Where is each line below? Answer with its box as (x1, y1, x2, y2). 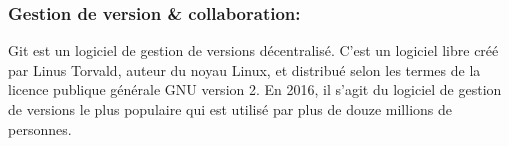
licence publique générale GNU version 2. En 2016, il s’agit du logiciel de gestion (8, 79, 502, 100)
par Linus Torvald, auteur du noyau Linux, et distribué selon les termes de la (8, 59, 481, 80)
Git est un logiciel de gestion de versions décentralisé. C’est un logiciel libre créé (8, 40, 499, 61)
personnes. (8, 118, 72, 139)
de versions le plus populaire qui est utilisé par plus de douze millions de (8, 99, 452, 119)
